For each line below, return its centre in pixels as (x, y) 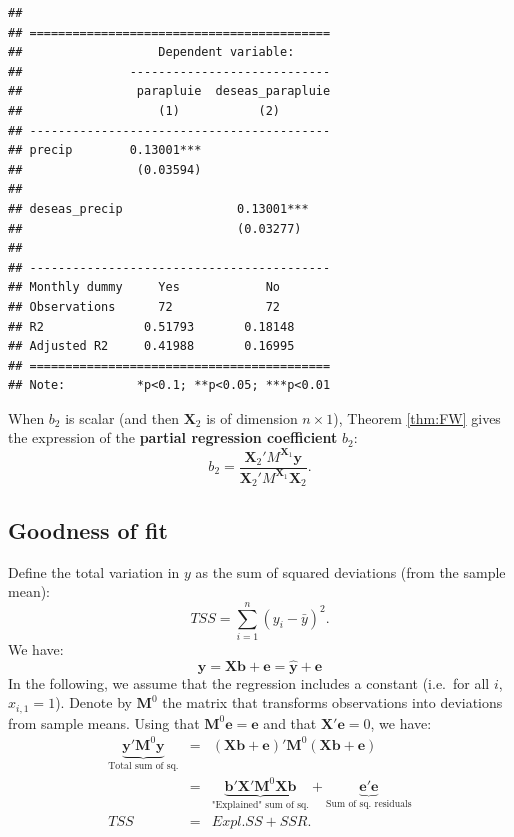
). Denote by (93, 702)
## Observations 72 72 (144, 306)
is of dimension (252, 417)
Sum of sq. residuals (369, 803)
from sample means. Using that (104, 722)
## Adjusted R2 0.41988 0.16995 (151, 346)
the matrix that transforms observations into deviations (332, 702)
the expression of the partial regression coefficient (173, 437)
